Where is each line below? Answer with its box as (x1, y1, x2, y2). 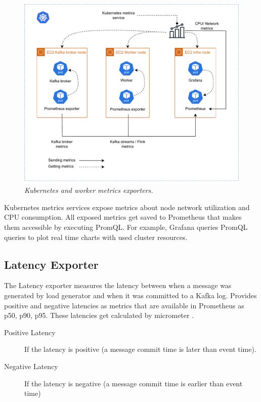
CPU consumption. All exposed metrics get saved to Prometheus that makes (4, 212, 242, 222)
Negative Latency (4, 360, 58, 371)
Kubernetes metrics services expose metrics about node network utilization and (4, 202, 250, 212)
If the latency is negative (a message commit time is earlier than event (24, 378, 243, 388)
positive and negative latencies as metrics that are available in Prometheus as (4, 300, 244, 310)
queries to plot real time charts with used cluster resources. (4, 231, 188, 242)
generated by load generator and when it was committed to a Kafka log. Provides (4, 290, 257, 300)
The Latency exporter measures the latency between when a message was (4, 280, 232, 291)
